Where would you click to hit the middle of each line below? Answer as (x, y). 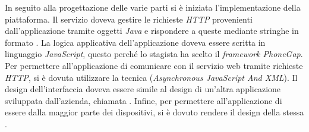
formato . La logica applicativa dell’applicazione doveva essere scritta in (135, 42)
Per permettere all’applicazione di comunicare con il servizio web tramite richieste (154, 65)
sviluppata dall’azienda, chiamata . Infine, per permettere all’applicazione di (144, 100)
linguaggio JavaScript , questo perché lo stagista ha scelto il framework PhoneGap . (154, 54)
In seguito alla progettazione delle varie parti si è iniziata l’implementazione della (153, 7)
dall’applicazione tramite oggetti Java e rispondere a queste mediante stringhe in (152, 31)
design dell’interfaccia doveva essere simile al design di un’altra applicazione (143, 89)
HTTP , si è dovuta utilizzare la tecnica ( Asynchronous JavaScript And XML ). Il (151, 77)
